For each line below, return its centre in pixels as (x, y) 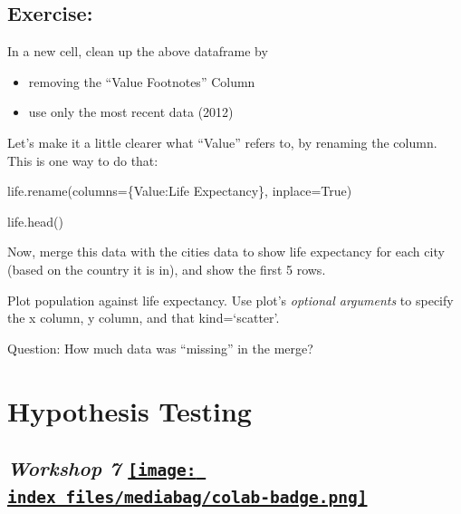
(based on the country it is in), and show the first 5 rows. (167, 269)
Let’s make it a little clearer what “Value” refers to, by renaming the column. (222, 142)
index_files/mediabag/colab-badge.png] (187, 498)
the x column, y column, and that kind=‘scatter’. (144, 318)
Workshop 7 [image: (102, 468)
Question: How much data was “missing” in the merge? (160, 348)
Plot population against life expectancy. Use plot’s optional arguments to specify (230, 300)
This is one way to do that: (83, 160)
